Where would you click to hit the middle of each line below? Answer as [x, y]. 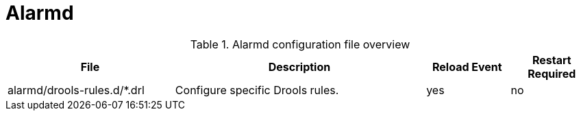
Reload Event [467, 67]
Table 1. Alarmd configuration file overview [300, 44]
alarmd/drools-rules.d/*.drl [76, 90]
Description [299, 67]
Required [552, 73]
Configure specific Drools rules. [257, 90]
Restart [552, 60]
